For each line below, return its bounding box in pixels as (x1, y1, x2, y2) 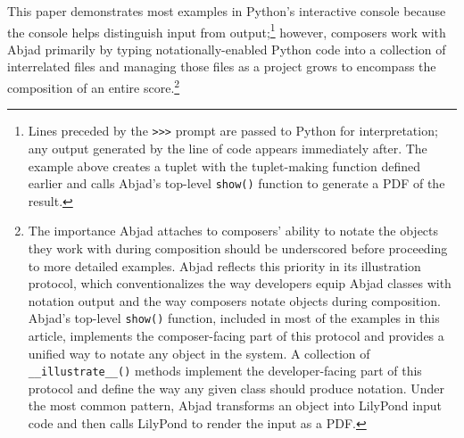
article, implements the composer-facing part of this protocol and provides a (28, 326, 444, 344)
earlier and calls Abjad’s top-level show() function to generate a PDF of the (28, 174, 445, 193)
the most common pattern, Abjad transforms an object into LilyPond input (28, 396, 442, 415)
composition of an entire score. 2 (7, 76, 180, 96)
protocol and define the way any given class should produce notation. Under (28, 378, 445, 397)
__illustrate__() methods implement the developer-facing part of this (28, 361, 422, 380)
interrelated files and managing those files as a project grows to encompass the (7, 57, 436, 76)
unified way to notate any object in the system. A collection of (28, 343, 370, 362)
